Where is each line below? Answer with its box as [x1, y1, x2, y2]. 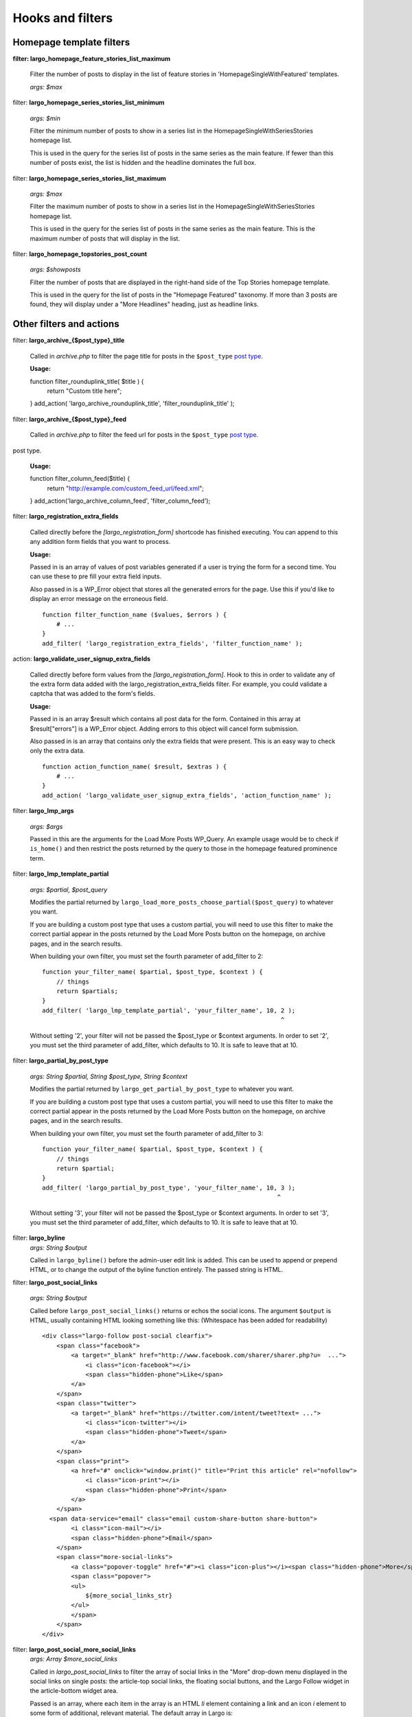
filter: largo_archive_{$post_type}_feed [12, 415, 127, 423]
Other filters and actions [12, 318, 119, 330]
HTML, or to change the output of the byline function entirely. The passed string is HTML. [30, 1266, 284, 1274]
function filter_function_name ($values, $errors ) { [42, 611, 227, 618]
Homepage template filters [12, 36, 130, 48]
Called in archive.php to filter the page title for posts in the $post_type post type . [30, 352, 264, 360]
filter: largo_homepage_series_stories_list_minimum [12, 98, 165, 106]
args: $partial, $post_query [30, 885, 108, 894]
